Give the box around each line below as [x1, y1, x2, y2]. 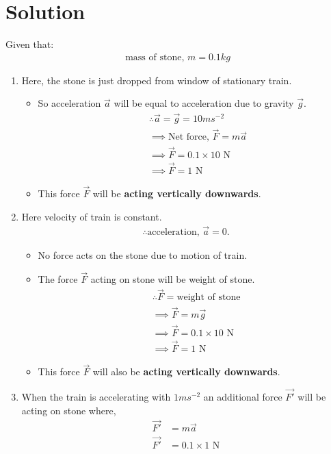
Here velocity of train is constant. [21, 209, 162, 223]
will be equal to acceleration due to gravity [114, 96, 294, 110]
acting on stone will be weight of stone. [90, 272, 255, 286]
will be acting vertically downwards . [92, 186, 261, 201]
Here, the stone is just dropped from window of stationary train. [21, 73, 292, 87]
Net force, [168, 132, 209, 142]
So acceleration [38, 96, 101, 110]
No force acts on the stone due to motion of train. [38, 247, 248, 262]
